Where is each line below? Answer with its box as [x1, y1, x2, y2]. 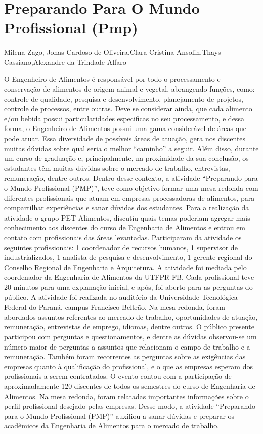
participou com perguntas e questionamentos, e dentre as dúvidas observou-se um [4, 331, 257, 341]
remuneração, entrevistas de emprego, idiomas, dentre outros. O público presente [4, 321, 254, 332]
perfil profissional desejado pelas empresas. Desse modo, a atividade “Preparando [4, 401, 256, 411]
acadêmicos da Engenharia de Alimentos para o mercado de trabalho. [4, 420, 220, 431]
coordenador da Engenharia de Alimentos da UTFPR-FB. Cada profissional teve [4, 272, 254, 282]
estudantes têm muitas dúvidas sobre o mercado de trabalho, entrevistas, [4, 162, 230, 173]
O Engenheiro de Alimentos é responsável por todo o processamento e [4, 73, 221, 84]
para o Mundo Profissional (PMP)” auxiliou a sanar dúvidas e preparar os [4, 410, 235, 421]
